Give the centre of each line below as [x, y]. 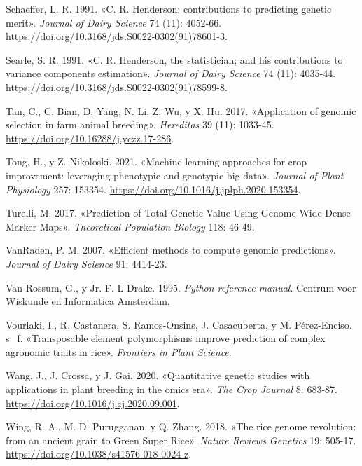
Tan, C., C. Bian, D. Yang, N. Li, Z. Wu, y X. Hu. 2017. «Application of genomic [181, 110]
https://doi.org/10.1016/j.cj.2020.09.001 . [93, 403]
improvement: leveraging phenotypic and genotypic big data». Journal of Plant [175, 175]
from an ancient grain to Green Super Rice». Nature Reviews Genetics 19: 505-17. [181, 440]
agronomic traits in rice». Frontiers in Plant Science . [119, 351]
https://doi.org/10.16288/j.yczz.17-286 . [90, 138]
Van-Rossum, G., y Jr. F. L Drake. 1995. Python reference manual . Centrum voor [181, 287]
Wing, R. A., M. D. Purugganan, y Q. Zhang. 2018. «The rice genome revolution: [181, 426]
